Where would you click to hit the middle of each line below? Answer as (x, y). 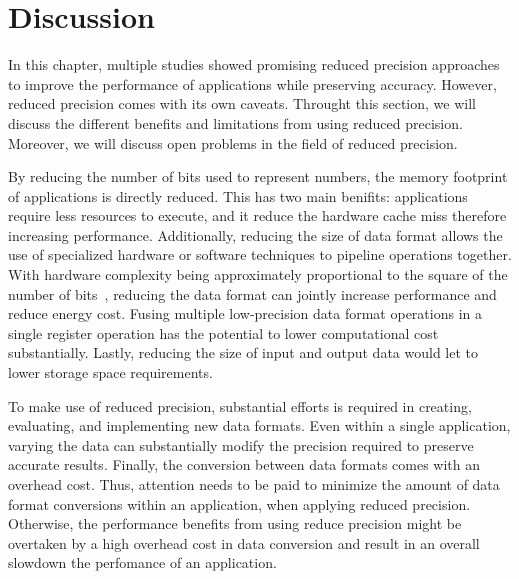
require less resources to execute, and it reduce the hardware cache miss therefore (257, 215)
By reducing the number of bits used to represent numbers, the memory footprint (258, 176)
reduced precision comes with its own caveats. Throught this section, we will (242, 103)
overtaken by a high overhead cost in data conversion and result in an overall (244, 542)
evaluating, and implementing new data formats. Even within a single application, (259, 425)
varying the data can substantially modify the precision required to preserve (241, 444)
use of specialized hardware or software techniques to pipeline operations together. (260, 254)
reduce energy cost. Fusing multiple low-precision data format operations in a (245, 313)
